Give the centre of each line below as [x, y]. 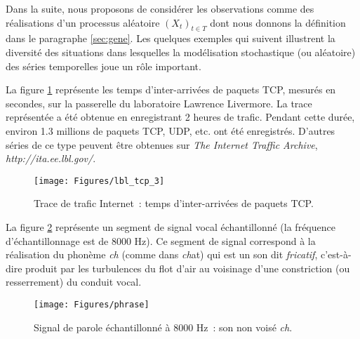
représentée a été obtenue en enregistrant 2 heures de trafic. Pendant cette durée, [180, 117]
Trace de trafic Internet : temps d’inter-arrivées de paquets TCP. [174, 203]
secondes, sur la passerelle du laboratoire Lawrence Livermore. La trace [159, 103]
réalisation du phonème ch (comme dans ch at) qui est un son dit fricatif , [162, 254]
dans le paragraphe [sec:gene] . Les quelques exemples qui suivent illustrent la [171, 38]
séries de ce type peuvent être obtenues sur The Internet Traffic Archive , [162, 144]
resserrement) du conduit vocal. [74, 282]
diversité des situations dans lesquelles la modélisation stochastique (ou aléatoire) [181, 52]
